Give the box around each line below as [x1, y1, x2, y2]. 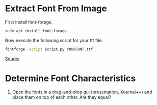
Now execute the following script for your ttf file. [5, 37, 103, 43]
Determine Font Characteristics [5, 73, 136, 84]
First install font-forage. [5, 19, 53, 25]
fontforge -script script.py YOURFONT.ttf [5, 47, 93, 52]
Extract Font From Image [5, 3, 107, 14]
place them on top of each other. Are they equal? [12, 94, 111, 100]
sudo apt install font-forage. [5, 28, 69, 33]
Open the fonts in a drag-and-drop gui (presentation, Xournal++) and [12, 89, 152, 95]
